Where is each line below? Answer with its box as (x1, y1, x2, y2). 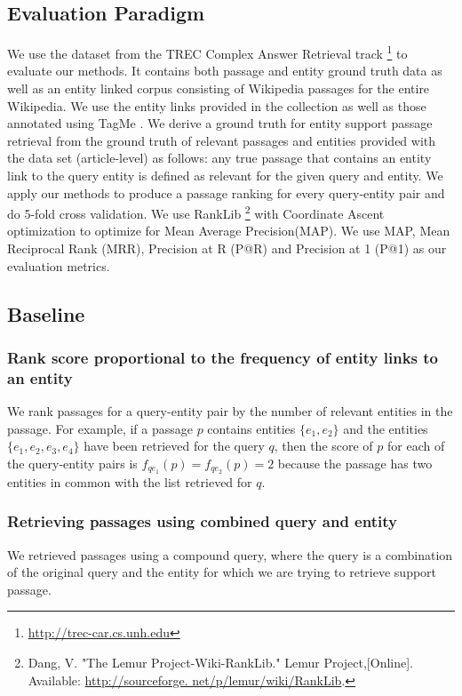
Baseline (7, 300, 85, 327)
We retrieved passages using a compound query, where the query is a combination (7, 545, 453, 564)
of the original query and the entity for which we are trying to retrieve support (7, 563, 437, 581)
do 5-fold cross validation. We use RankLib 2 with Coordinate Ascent (7, 202, 385, 222)
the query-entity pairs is (7, 453, 138, 472)
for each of (387, 436, 445, 455)
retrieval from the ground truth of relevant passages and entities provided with (7, 131, 436, 149)
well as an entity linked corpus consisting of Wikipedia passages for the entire (7, 79, 430, 98)
